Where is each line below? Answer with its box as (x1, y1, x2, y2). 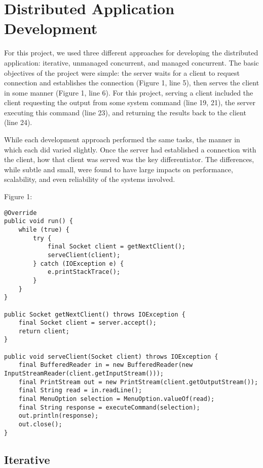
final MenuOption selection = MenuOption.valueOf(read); (18, 395, 215, 403)
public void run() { (4, 217, 73, 225)
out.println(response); (18, 412, 99, 420)
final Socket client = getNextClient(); (47, 243, 185, 251)
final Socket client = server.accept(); (18, 319, 157, 327)
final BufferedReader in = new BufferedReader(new (18, 361, 193, 369)
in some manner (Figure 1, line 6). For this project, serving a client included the (4, 87, 253, 98)
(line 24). (4, 117, 32, 128)
